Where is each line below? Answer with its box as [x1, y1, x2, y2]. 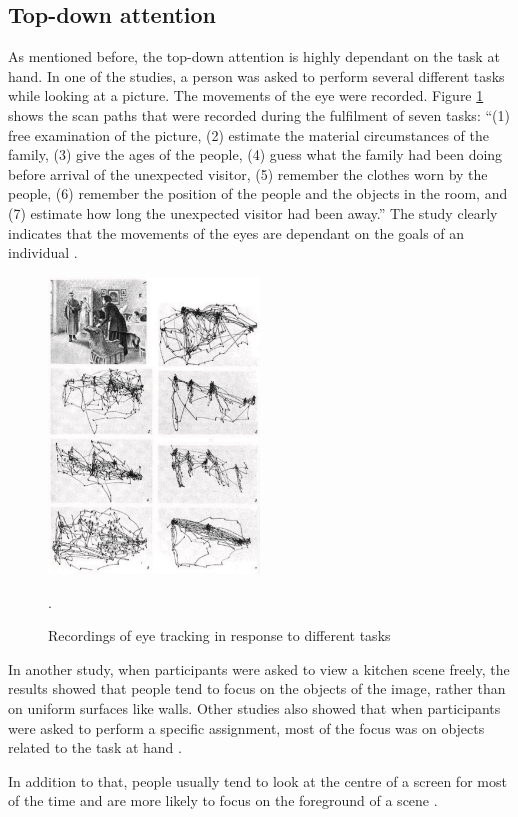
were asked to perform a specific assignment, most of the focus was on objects [8, 717, 485, 738]
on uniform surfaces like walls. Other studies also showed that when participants [8, 698, 501, 719]
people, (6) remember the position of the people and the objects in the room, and [8, 183, 508, 204]
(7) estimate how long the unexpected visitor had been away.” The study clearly [8, 202, 498, 223]
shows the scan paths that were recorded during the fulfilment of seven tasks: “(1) [8, 104, 510, 125]
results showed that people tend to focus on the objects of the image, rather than [8, 678, 506, 699]
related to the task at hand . [8, 737, 182, 758]
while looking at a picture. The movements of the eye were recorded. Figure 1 [8, 85, 484, 106]
